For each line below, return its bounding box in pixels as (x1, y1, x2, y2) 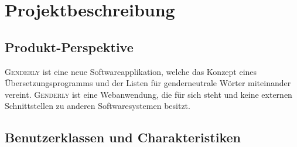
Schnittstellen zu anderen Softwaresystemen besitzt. (5, 100, 190, 112)
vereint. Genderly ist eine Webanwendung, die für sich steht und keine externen (5, 88, 292, 100)
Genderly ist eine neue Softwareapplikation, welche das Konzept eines (5, 65, 257, 77)
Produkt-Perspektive (5, 37, 134, 56)
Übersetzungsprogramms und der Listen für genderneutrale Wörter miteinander (5, 77, 291, 89)
